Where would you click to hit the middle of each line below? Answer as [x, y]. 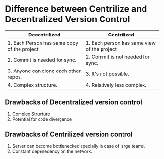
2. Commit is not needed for [118, 57]
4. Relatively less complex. [116, 85]
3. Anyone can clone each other [44, 71]
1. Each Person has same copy [43, 43]
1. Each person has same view [121, 43]
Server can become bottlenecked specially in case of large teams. [79, 146]
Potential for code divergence [42, 119]
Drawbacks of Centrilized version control [69, 134]
